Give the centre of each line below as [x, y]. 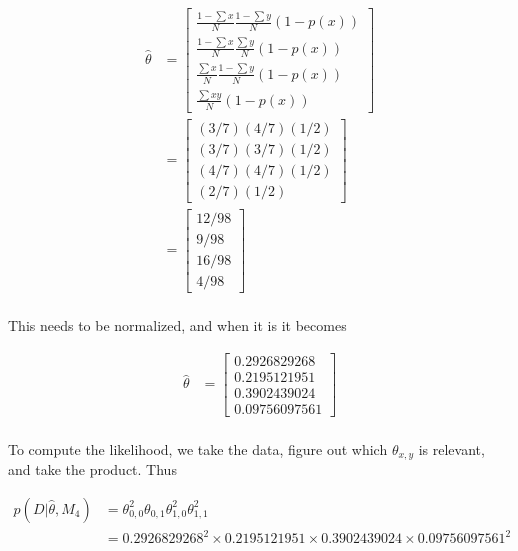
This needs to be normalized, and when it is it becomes [177, 325]
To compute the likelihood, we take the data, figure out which [198, 448]
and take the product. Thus [92, 469]
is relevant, [451, 448]
